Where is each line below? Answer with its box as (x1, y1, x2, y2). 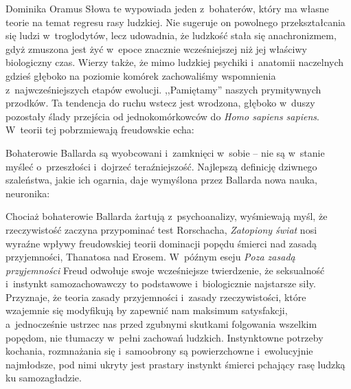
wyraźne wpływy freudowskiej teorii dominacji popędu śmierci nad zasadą (5, 236, 317, 250)
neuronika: (5, 186, 50, 200)
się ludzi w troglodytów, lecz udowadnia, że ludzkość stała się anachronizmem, (5, 28, 337, 43)
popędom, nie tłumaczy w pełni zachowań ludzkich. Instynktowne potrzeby (5, 330, 324, 344)
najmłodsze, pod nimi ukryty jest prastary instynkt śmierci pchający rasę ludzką (5, 357, 346, 371)
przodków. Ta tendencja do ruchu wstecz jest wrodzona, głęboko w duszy (5, 96, 315, 110)
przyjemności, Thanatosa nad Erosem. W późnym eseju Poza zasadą (5, 249, 295, 264)
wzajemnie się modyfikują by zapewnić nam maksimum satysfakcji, (5, 303, 288, 318)
